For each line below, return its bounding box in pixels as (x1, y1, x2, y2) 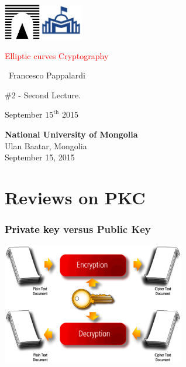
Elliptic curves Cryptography (5, 49, 109, 61)
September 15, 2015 (5, 151, 75, 163)
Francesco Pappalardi (9, 69, 85, 81)
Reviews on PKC (5, 186, 146, 210)
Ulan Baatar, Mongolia (5, 139, 87, 152)
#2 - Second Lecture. (5, 88, 81, 101)
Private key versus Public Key (5, 222, 151, 236)
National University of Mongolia (5, 128, 138, 140)
